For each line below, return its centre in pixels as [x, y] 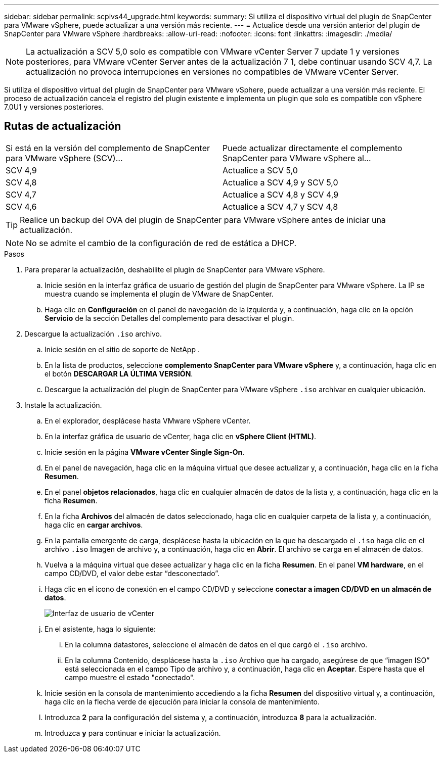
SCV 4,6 [21, 206]
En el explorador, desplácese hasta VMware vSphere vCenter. [148, 420]
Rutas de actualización [63, 126]
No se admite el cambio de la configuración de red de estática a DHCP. [161, 243]
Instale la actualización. [63, 405]
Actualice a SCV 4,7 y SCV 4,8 [280, 206]
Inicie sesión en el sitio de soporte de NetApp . [122, 349]
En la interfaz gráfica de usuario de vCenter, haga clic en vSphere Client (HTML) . [180, 436]
